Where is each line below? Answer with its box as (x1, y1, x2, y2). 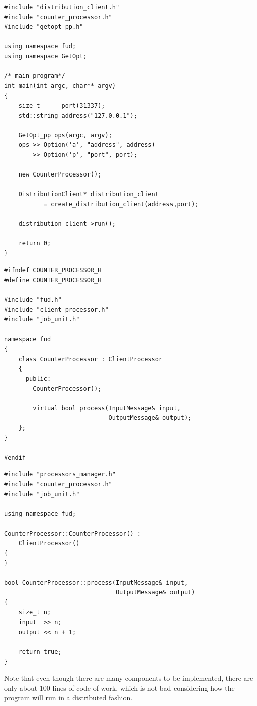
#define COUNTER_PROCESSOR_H (4, 277, 102, 284)
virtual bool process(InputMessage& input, (33, 404, 181, 412)
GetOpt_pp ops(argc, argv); (18, 131, 112, 139)
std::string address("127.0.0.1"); (18, 112, 137, 119)
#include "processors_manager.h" (4, 471, 116, 478)
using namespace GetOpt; (4, 52, 87, 60)
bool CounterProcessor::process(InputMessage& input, (4, 579, 188, 586)
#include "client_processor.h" (4, 306, 109, 313)
